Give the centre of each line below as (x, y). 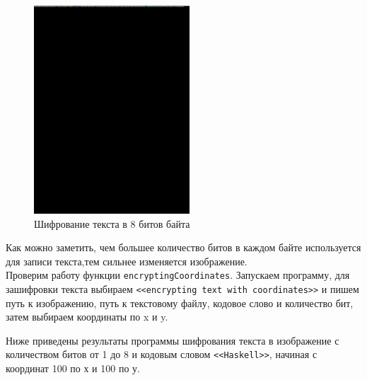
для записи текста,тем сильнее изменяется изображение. (127, 261)
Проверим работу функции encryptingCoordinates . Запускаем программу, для (178, 275)
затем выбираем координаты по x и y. (87, 317)
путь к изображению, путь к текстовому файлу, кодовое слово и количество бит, (180, 303)
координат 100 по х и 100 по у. (73, 368)
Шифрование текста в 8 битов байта (112, 223)
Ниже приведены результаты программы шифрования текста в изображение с (173, 340)
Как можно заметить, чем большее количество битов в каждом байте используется (183, 247)
